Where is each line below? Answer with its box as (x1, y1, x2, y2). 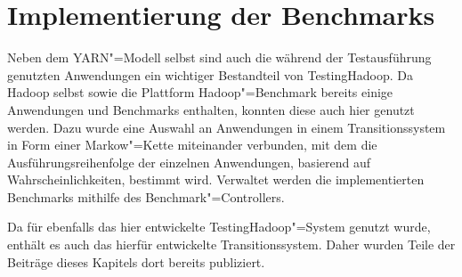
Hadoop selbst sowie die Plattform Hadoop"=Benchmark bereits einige (7, 83, 393, 102)
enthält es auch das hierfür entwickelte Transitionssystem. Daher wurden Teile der (7, 235, 456, 254)
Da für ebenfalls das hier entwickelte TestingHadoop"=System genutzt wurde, (7, 217, 431, 236)
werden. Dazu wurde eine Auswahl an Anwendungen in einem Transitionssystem (7, 118, 446, 136)
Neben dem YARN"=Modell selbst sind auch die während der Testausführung (7, 48, 432, 67)
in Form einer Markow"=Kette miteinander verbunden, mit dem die (7, 135, 377, 154)
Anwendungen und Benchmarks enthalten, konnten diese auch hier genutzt (7, 100, 415, 118)
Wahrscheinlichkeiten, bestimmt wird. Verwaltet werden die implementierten (7, 170, 425, 189)
